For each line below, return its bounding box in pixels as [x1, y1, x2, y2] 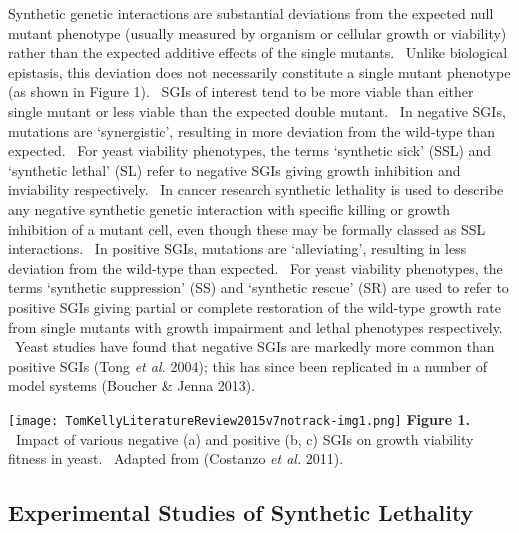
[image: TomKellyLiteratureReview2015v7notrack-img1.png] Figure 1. [8, 408, 470, 429]
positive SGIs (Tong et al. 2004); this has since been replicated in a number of [8, 355, 487, 376]
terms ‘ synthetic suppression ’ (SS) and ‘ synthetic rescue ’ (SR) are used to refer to [8, 277, 509, 298]
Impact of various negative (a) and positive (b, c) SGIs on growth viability [16, 428, 474, 449]
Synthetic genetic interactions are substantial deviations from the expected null [8, 3, 494, 23]
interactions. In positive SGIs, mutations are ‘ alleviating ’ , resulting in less [8, 238, 467, 259]
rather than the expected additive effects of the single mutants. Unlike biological [8, 42, 508, 63]
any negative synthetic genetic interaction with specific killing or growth [8, 198, 451, 219]
